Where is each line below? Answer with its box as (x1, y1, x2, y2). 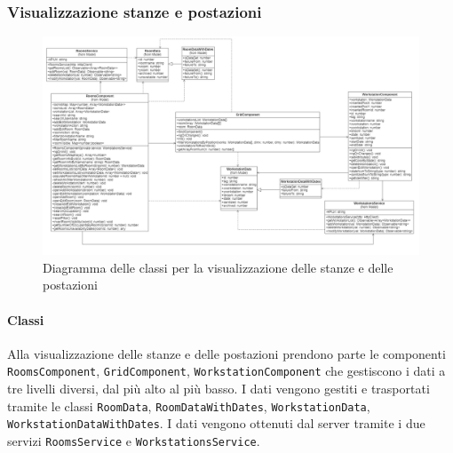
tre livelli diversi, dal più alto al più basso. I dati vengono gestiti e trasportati (7, 379, 430, 397)
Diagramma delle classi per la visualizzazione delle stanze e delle (43, 258, 393, 276)
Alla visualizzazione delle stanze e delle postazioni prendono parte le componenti (7, 344, 446, 362)
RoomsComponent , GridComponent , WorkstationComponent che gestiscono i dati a (7, 362, 446, 380)
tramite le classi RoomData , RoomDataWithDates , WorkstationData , (7, 396, 370, 415)
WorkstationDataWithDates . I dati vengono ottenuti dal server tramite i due (7, 414, 425, 433)
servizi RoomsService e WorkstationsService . (7, 431, 260, 449)
